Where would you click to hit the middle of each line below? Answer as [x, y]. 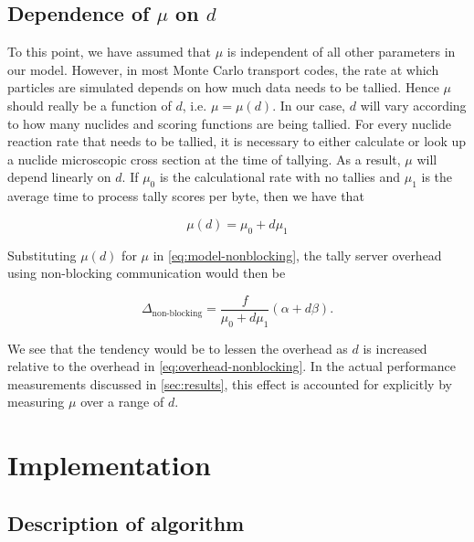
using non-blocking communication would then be [147, 273]
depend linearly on [59, 177]
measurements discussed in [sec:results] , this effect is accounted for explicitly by [230, 383]
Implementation [109, 465]
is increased [395, 348]
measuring [36, 402]
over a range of [122, 402]
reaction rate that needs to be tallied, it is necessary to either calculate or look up [237, 141]
